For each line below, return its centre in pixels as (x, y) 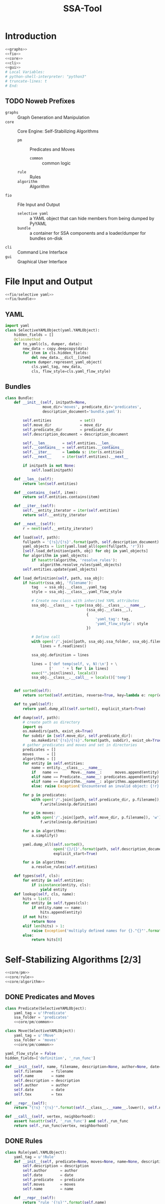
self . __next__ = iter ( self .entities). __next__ (76, 457)
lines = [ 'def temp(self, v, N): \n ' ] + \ (74, 664)
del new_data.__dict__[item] (61, 358)
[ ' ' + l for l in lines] (79, 669)
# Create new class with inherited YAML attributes (85, 601)
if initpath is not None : (49, 466)
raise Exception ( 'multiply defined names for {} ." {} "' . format (96, 931)
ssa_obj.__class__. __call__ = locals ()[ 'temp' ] (81, 678)
